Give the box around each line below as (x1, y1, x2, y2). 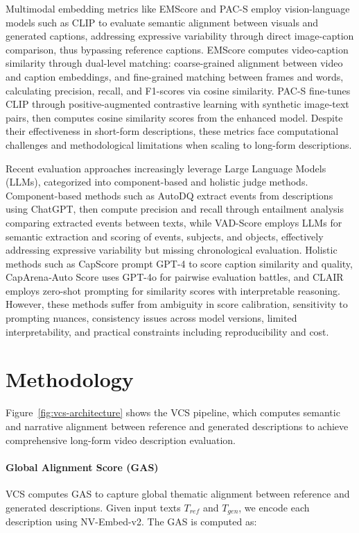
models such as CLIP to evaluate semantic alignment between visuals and (6, 15, 319, 29)
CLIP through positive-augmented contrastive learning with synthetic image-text (6, 97, 349, 111)
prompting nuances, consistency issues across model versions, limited (6, 311, 297, 325)
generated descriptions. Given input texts (6, 500, 181, 514)
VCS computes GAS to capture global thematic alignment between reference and (6, 486, 350, 500)
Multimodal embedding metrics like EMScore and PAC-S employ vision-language (6, 1, 350, 15)
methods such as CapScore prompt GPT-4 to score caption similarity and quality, (6, 256, 353, 270)
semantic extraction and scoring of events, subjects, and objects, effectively (6, 229, 324, 243)
